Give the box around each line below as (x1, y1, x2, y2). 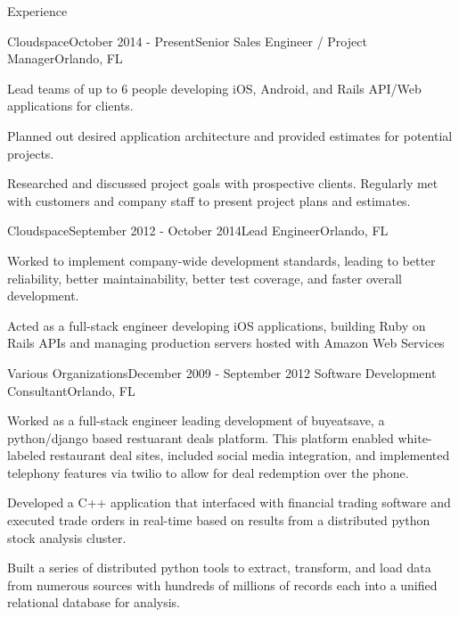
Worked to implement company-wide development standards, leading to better (7, 251, 436, 269)
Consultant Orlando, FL (7, 381, 135, 399)
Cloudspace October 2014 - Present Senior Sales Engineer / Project (7, 31, 367, 50)
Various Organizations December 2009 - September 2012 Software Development (7, 363, 437, 382)
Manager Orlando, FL (7, 49, 123, 68)
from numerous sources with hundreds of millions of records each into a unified (7, 575, 438, 594)
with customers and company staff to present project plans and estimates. (7, 191, 411, 210)
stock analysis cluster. (7, 528, 127, 547)
